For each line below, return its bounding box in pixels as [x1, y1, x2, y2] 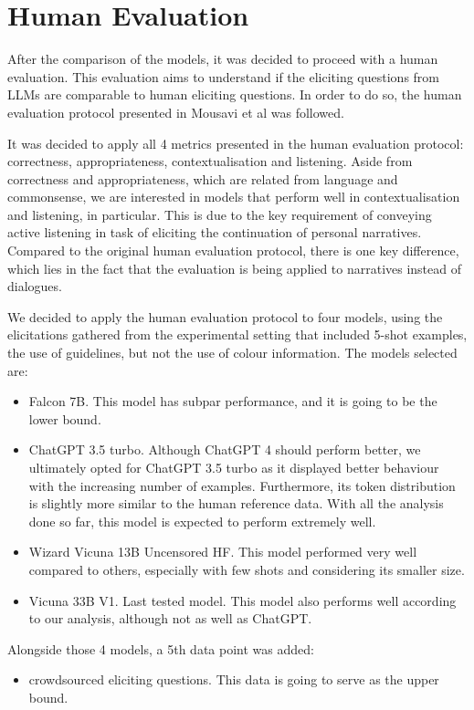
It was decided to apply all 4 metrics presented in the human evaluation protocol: [7, 133, 464, 152]
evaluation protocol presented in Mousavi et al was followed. [7, 102, 344, 121]
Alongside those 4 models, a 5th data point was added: [7, 639, 314, 658]
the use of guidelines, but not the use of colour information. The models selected [7, 343, 458, 362]
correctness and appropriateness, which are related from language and [7, 169, 398, 188]
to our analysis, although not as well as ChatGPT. [28, 609, 312, 628]
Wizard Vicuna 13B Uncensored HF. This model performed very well [28, 542, 417, 561]
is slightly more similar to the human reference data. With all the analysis [28, 494, 444, 513]
